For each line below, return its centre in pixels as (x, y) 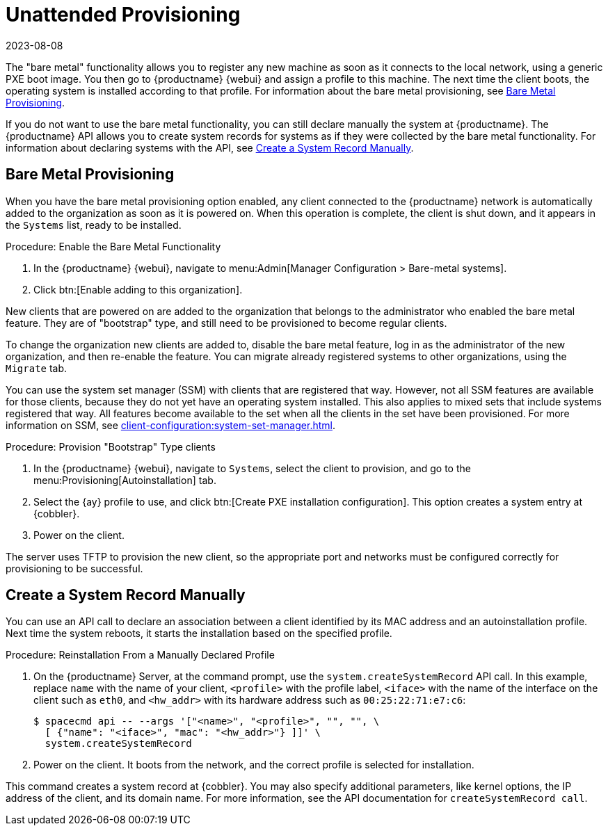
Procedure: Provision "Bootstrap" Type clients (111, 446)
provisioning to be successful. (74, 568)
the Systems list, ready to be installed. (94, 225)
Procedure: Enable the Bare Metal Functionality (113, 246)
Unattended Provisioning (123, 15)
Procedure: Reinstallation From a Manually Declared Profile (140, 655)
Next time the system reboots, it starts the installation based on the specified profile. (199, 634)
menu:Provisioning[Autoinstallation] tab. (125, 480)
